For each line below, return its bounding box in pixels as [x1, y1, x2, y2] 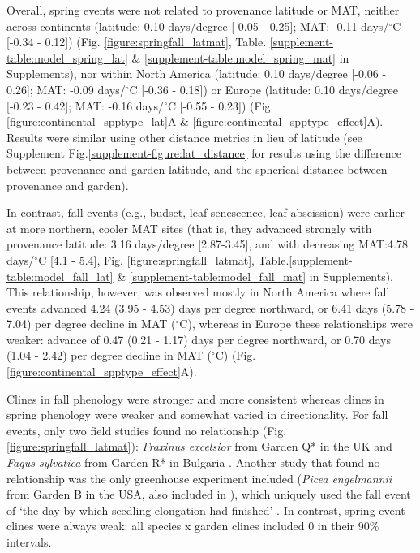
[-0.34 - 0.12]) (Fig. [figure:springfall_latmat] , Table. [6, 33, 267, 50]
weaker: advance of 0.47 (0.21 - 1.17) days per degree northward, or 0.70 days [6, 331, 392, 348]
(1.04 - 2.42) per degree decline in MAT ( [6, 347, 212, 364]
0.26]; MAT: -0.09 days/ [6, 80, 126, 97]
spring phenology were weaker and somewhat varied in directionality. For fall [6, 406, 388, 423]
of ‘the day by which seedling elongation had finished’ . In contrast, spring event [6, 501, 405, 518]
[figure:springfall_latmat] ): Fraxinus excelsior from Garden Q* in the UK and [6, 438, 392, 455]
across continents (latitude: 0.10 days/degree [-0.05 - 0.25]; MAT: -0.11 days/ [6, 17, 389, 34]
